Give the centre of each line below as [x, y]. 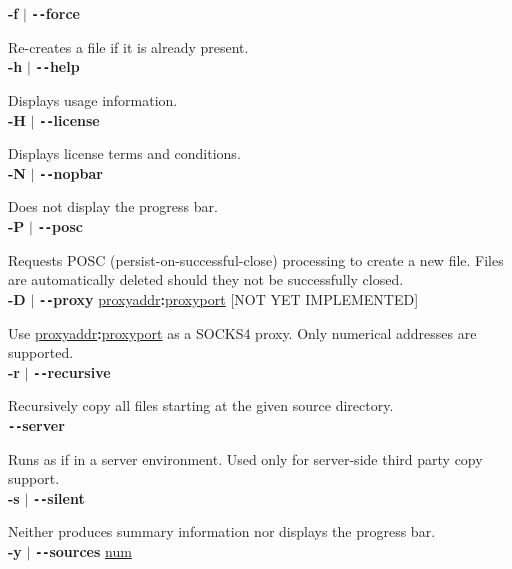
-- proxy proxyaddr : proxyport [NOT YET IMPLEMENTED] [228, 298]
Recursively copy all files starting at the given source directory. [201, 405]
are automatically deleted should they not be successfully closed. [206, 279]
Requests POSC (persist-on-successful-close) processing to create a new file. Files [256, 259]
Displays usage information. [93, 99]
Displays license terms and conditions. [124, 153]
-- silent [58, 497]
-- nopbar [71, 172]
